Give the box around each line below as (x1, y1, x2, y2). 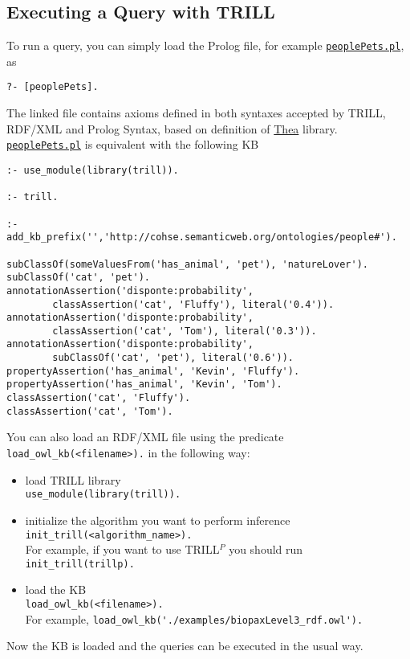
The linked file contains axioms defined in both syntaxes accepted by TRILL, (6, 104, 386, 121)
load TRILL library (25, 471, 121, 488)
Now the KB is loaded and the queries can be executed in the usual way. (6, 637, 363, 654)
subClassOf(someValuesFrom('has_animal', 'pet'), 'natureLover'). (6, 258, 369, 270)
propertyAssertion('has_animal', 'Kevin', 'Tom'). (6, 379, 282, 391)
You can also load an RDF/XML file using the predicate (6, 428, 284, 445)
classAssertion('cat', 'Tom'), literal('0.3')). (52, 325, 317, 337)
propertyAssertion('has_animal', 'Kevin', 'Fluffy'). (6, 365, 300, 377)
